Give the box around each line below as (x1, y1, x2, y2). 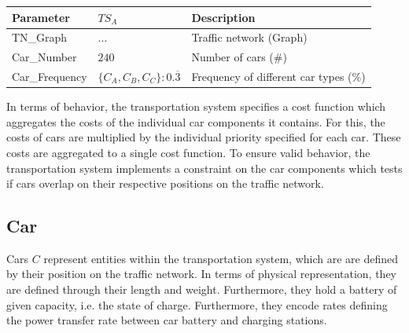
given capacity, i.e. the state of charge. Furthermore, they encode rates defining (6, 296, 388, 313)
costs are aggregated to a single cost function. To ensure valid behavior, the (6, 144, 370, 160)
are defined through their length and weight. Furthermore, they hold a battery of (6, 281, 397, 298)
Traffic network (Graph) (191, 29, 308, 46)
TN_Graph (12, 29, 68, 46)
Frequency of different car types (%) (191, 68, 366, 85)
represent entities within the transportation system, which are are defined (43, 250, 399, 266)
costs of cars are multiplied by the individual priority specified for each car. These (6, 129, 401, 145)
